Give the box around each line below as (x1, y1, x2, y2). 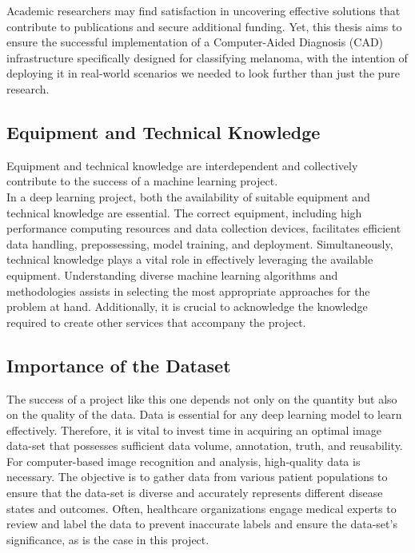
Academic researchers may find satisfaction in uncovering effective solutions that (6, 2, 401, 18)
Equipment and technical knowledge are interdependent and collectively (6, 157, 358, 173)
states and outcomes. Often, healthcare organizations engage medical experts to (6, 499, 397, 516)
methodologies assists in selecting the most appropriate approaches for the (6, 282, 370, 299)
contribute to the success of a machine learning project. (6, 173, 278, 189)
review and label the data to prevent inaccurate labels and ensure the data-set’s (6, 515, 397, 532)
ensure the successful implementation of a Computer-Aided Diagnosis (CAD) (6, 34, 384, 50)
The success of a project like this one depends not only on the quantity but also (6, 390, 397, 407)
